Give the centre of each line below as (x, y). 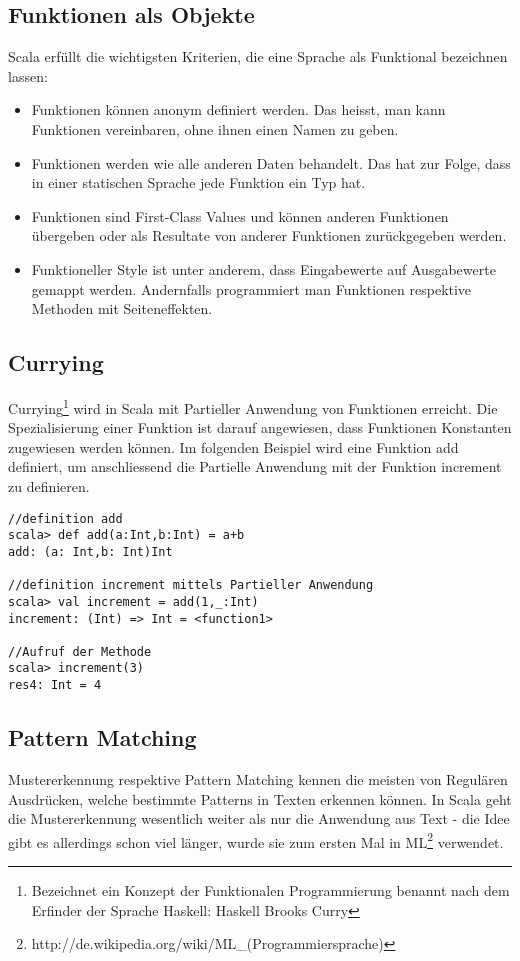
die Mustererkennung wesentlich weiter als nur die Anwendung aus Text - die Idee (259, 818)
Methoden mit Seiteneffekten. (122, 308)
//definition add (65, 518)
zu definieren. (49, 485)
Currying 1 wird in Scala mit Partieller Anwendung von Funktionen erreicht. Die (253, 406)
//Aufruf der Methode (80, 651)
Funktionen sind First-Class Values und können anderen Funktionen (240, 215)
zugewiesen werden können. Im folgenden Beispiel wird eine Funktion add (233, 446)
